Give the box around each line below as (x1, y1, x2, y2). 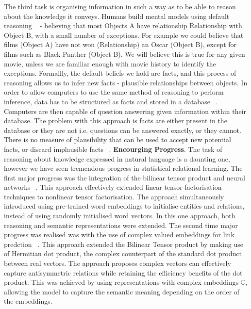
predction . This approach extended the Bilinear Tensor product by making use (4, 239, 243, 249)
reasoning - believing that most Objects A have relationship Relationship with (4, 20, 242, 31)
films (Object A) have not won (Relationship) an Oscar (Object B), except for (4, 39, 237, 49)
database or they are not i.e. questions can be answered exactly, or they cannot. (4, 125, 241, 135)
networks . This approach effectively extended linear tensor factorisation (4, 182, 222, 192)
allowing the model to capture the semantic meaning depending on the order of (4, 286, 240, 296)
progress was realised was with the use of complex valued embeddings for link (4, 229, 234, 240)
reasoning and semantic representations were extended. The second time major (4, 220, 238, 230)
